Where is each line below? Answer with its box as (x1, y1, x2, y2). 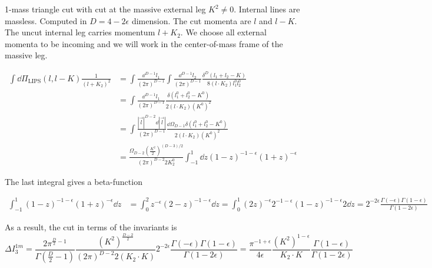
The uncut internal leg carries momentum (5, 26, 155, 38)
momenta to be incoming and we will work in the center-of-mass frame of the (5, 37, 283, 49)
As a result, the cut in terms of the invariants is (5, 221, 177, 233)
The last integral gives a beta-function (5, 175, 142, 187)
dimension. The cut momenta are (131, 14, 251, 27)
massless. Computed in (5, 14, 87, 27)
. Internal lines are (234, 3, 300, 15)
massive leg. (5, 49, 48, 61)
